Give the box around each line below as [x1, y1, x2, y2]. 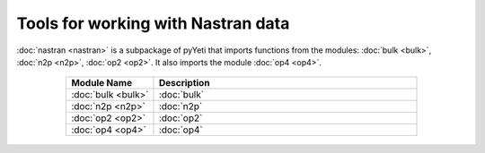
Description [158, 77, 210, 89]
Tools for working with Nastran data [16, 13, 290, 33]
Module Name [71, 77, 133, 89]
